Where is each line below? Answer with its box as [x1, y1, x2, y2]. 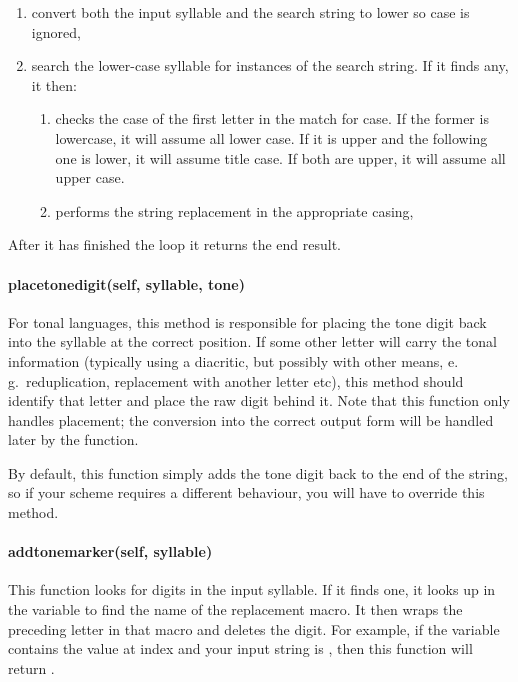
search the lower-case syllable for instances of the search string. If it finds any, [31, 55, 509, 76]
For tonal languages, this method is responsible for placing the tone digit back [8, 311, 487, 332]
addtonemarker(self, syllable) [8, 541, 213, 562]
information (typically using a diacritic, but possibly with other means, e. [8, 350, 459, 371]
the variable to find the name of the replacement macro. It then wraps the [8, 599, 463, 620]
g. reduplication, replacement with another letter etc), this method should [8, 370, 464, 391]
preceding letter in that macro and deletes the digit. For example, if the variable [8, 618, 500, 639]
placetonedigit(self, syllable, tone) [8, 273, 245, 294]
